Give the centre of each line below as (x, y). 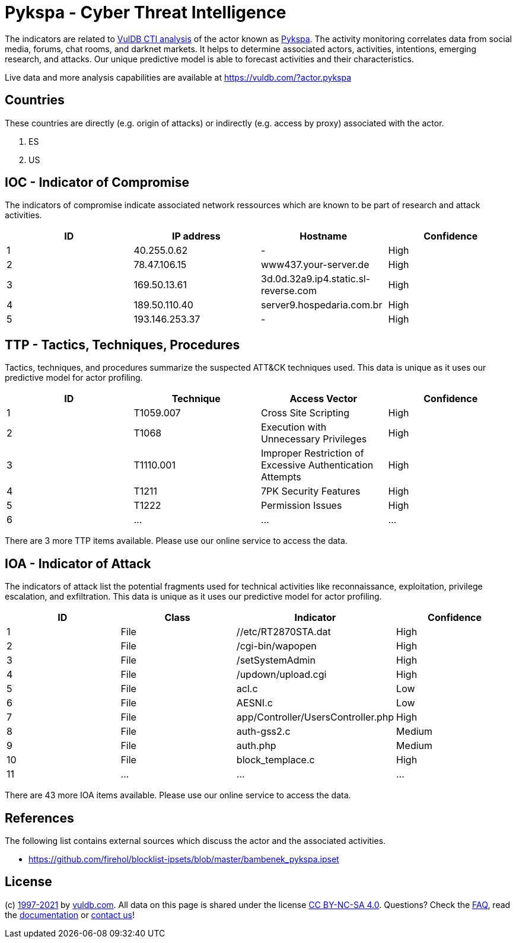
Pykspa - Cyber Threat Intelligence (146, 12)
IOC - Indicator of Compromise (97, 183)
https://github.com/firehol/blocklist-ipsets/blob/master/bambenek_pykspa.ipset (184, 859)
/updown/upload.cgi (281, 675)
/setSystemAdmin (276, 660)
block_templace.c (275, 760)
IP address (196, 236)
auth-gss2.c (263, 732)
